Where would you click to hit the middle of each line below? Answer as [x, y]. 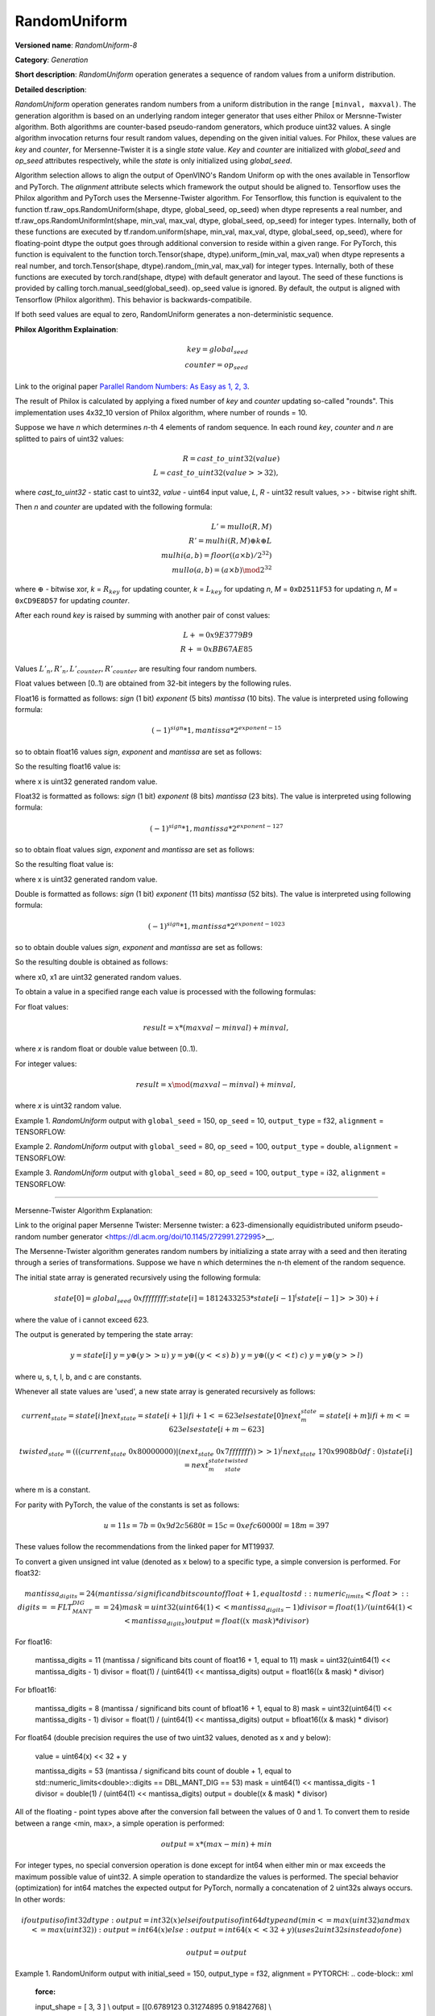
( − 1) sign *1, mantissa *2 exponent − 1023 [216, 925]
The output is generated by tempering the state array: [104, 1334]
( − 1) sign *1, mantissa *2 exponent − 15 [217, 730]
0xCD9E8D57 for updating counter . [72, 600]
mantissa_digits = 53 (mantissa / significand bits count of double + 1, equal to [163, 1771]
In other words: [40, 1899]
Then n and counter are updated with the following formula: [114, 506]
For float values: [41, 1006]
